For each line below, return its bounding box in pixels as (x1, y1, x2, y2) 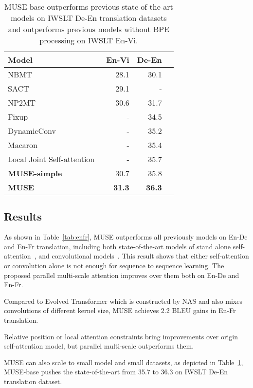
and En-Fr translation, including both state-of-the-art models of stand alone (4, 241, 231, 251)
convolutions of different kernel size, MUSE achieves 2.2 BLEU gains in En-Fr (4, 305, 236, 315)
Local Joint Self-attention (8, 153, 95, 165)
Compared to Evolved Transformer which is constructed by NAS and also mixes (4, 296, 242, 306)
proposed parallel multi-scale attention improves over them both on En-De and (4, 270, 239, 280)
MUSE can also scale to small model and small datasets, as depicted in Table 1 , (4, 357, 243, 367)
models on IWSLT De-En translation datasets (11, 12, 167, 23)
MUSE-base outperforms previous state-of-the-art (4, 1, 173, 12)
